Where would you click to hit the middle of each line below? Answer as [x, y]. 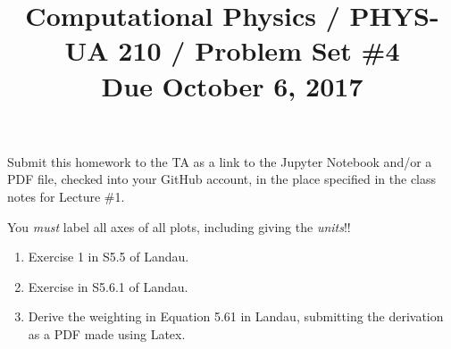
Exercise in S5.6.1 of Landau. [108, 286]
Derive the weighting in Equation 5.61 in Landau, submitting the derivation [236, 316]
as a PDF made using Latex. [107, 333]
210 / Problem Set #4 [259, 50]
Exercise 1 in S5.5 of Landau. [109, 257]
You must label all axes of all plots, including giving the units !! [179, 226]
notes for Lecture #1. [66, 196]
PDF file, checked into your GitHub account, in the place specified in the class [222, 179]
